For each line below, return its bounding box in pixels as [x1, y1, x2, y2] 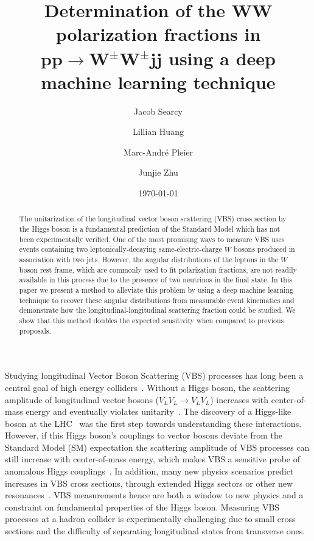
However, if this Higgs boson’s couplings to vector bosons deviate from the [5, 429, 283, 442]
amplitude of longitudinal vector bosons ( [5, 393, 159, 406]
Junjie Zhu [138, 166, 178, 179]
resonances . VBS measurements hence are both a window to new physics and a [5, 489, 304, 501]
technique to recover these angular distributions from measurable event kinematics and [19, 295, 295, 305]
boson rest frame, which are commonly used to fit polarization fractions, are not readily [19, 264, 297, 274]
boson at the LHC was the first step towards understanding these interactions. [5, 417, 302, 429]
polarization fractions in [55, 21, 261, 46]
